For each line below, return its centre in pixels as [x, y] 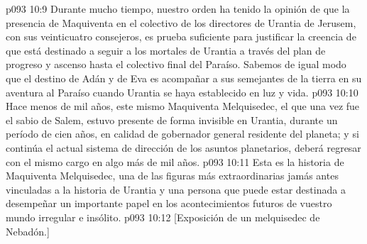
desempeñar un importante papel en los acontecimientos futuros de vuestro [169, 203]
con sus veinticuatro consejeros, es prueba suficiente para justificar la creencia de [181, 37]
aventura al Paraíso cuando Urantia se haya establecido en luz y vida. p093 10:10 [182, 92]
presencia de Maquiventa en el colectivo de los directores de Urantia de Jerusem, [181, 22]
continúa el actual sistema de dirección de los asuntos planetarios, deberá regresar [183, 147]
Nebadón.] [28, 231]
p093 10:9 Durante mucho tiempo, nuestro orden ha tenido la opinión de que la [178, 9]
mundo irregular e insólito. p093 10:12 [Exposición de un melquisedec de [163, 217]
